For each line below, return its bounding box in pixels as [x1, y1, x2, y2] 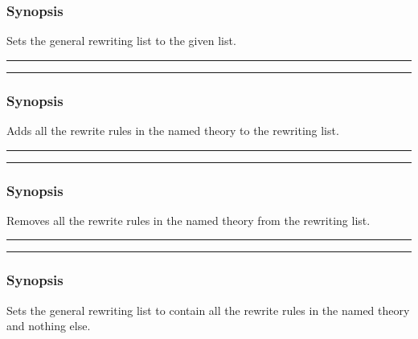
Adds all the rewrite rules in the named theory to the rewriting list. [6, 122, 339, 139]
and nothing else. [6, 317, 91, 334]
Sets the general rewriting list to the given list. [6, 32, 236, 49]
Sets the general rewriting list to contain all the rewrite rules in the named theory [6, 301, 410, 318]
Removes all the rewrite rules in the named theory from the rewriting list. [6, 211, 371, 228]
